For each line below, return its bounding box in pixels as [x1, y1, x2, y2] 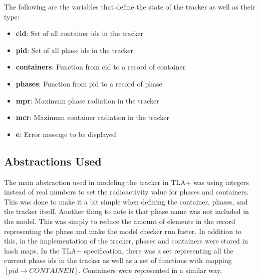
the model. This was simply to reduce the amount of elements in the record [4, 215, 235, 226]
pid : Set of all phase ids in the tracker [16, 44, 133, 55]
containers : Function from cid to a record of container [16, 61, 186, 72]
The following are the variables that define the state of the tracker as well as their [4, 1, 255, 11]
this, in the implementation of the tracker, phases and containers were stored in [4, 235, 248, 246]
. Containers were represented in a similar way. [78, 264, 222, 275]
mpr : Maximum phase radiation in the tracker [16, 95, 159, 105]
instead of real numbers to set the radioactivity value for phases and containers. [4, 186, 249, 197]
